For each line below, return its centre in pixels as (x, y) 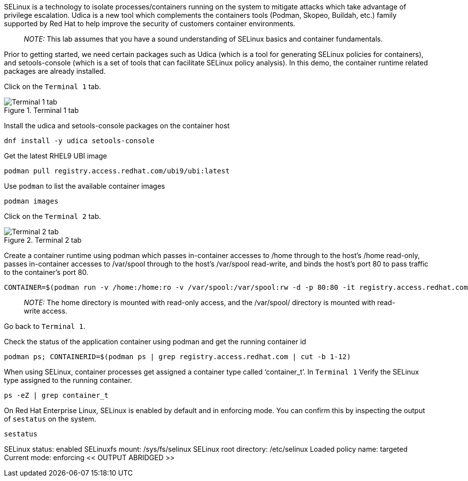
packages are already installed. (55, 71)
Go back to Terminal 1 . (45, 326)
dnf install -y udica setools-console (79, 141)
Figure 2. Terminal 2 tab (43, 240)
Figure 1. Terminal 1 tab (41, 110)
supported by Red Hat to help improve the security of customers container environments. (150, 24)
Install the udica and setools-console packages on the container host (117, 126)
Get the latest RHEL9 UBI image (56, 156)
